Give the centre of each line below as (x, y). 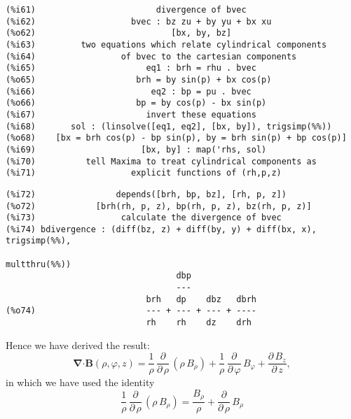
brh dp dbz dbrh (201, 299)
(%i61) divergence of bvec (126, 10)
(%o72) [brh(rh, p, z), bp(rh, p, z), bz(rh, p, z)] (159, 206)
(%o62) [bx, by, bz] (119, 33)
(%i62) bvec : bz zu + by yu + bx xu (139, 21)
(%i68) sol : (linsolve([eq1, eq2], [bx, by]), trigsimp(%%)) (169, 126)
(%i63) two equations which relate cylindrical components (166, 44)
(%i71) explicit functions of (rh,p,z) (144, 173)
